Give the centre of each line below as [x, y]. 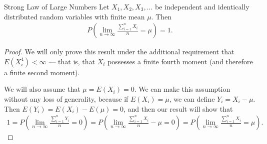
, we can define [192, 99]
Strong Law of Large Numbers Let [57, 6]
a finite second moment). [42, 72]
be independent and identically [202, 6]
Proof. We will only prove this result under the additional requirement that [119, 52]
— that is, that [72, 61]
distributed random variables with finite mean [74, 16]
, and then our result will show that [178, 108]
